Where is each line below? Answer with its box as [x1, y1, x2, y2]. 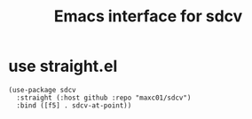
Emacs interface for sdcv [53, 6, 243, 27]
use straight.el [8, 56, 118, 76]
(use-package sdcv [8, 85, 76, 94]
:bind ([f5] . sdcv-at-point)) [16, 100, 132, 110]
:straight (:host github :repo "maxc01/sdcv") [16, 93, 192, 102]
